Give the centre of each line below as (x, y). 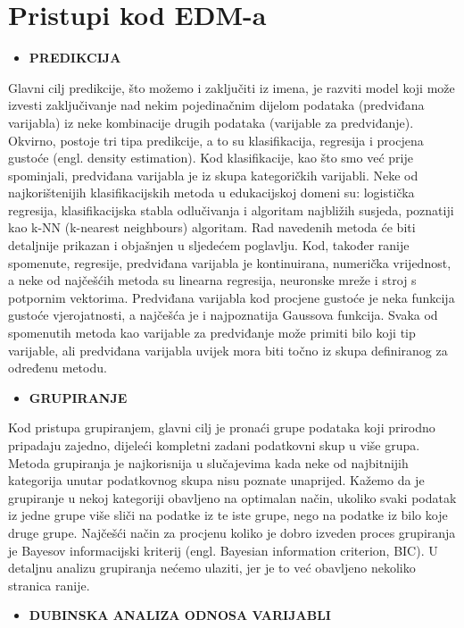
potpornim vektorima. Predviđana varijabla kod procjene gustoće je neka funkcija (232, 297)
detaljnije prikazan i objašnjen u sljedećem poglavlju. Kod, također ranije (209, 245)
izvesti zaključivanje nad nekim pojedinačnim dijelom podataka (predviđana (216, 105)
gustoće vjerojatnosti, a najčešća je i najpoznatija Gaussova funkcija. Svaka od (223, 315)
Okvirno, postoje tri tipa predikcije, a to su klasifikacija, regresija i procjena (216, 140)
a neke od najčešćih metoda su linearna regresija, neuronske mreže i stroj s (212, 280)
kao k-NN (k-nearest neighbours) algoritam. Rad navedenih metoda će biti (212, 227)
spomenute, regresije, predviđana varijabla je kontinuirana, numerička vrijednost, (230, 262)
